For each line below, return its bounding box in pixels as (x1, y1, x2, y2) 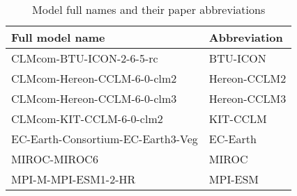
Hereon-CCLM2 (208, 70, 287, 86)
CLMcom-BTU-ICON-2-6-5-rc (11, 50, 158, 66)
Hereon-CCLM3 (208, 90, 287, 106)
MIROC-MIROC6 (11, 151, 98, 167)
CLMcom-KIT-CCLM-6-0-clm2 (11, 111, 163, 126)
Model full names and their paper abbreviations (32, 1, 266, 17)
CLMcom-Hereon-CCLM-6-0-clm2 (11, 70, 177, 86)
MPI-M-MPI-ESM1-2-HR (11, 171, 136, 187)
